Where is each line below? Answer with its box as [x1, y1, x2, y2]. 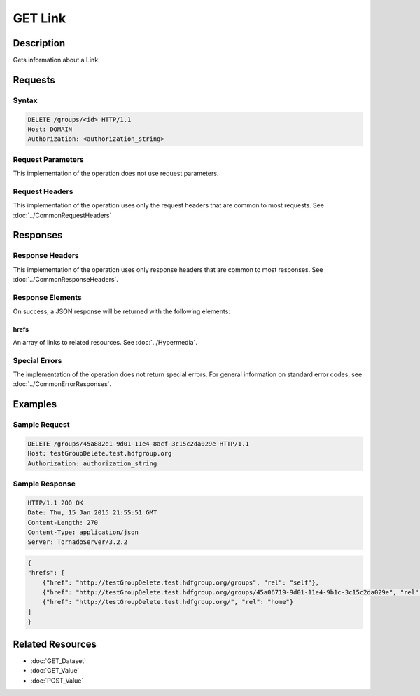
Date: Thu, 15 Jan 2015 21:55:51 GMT [27, 509, 157, 517]
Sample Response [13, 479, 76, 489]
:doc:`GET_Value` [30, 667, 80, 675]
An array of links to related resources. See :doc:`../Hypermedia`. [13, 338, 197, 346]
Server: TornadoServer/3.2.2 [27, 538, 128, 546]
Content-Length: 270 [27, 519, 98, 526]
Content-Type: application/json [27, 528, 139, 536]
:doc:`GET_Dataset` [30, 656, 87, 665]
